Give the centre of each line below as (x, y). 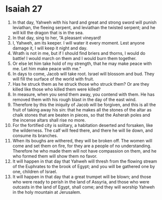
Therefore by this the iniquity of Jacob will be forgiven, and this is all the (84, 105)
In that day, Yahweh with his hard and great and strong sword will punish (85, 22)
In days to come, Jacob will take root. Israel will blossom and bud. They (83, 74)
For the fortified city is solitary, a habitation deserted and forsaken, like (83, 125)
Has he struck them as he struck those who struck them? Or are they (81, 84)
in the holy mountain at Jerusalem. (47, 192)
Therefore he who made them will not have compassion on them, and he (84, 151)
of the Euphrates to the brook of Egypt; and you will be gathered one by (84, 166)
